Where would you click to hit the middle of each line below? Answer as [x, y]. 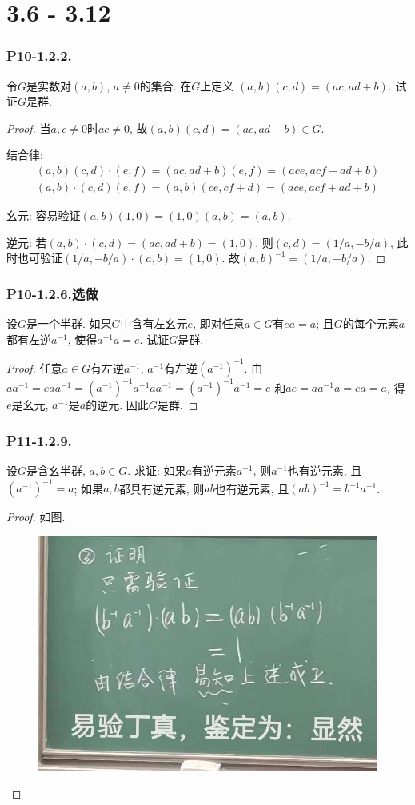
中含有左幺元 [154, 323]
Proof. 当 [29, 128]
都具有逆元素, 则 [162, 488]
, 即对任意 [219, 323]
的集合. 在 [166, 85]
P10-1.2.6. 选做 [52, 293]
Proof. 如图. [36, 517]
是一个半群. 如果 [69, 323]
